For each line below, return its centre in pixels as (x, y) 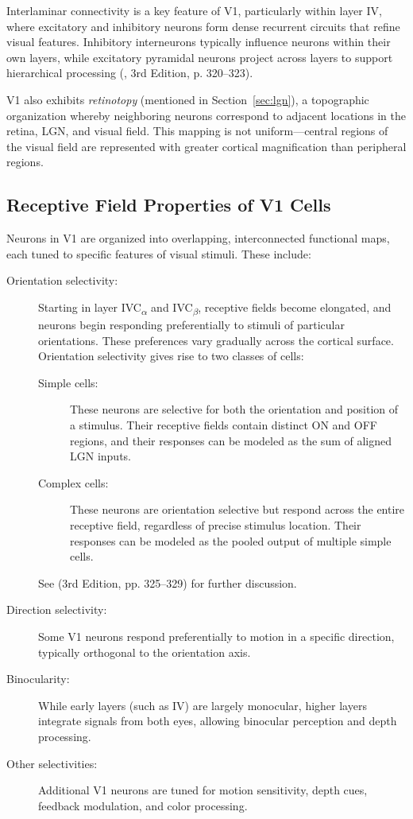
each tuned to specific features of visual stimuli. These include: (159, 253)
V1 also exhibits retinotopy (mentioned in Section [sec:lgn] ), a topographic (188, 99)
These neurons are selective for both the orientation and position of (234, 409)
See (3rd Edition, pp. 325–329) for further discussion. (168, 582)
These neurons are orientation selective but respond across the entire (237, 509)
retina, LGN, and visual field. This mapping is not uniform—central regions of (197, 131)
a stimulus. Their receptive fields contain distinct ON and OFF (224, 425)
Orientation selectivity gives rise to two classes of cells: (171, 356)
